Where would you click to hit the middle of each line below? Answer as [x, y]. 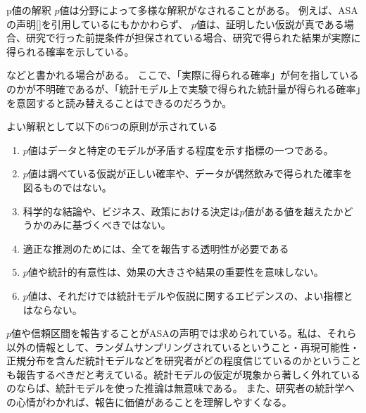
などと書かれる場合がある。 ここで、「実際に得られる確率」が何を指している [183, 75]
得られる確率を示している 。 [70, 51]
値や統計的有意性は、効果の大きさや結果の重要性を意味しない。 [176, 272]
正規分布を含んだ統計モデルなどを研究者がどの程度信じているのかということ [184, 361]
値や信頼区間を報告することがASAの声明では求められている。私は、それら [184, 333]
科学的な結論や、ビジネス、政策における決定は [131, 211]
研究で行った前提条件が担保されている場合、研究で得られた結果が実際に [193, 38]
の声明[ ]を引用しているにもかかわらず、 [97, 24]
